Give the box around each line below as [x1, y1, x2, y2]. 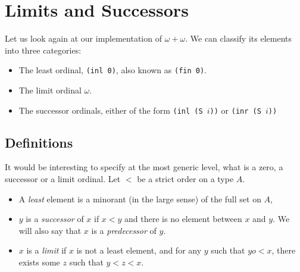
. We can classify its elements [185, 32, 292, 45]
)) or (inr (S [210, 104, 261, 116]
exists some [18, 255, 60, 268]
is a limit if [26, 244, 67, 257]
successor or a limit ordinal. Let [5, 173, 121, 185]
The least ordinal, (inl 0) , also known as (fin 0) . [18, 64, 207, 76]
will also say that [18, 224, 82, 236]
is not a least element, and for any [76, 244, 202, 257]
